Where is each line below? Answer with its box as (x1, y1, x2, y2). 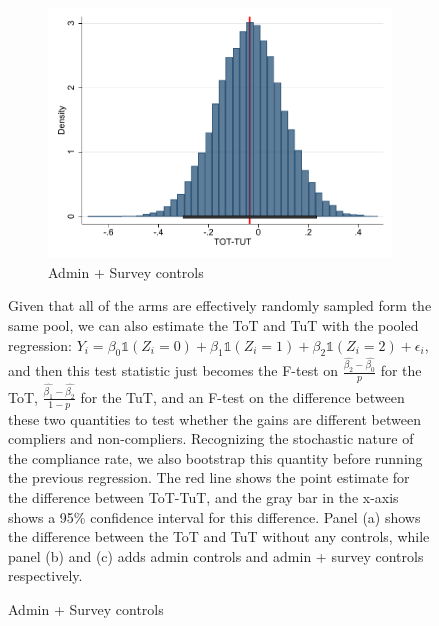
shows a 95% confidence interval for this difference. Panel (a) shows (8, 506, 421, 527)
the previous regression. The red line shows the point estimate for (8, 467, 410, 488)
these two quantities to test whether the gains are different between (8, 408, 421, 429)
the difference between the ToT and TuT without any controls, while (8, 526, 430, 547)
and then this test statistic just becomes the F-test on (8, 360, 339, 381)
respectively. (8, 565, 83, 586)
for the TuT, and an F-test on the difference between (80, 386, 405, 407)
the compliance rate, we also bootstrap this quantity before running (8, 447, 423, 468)
